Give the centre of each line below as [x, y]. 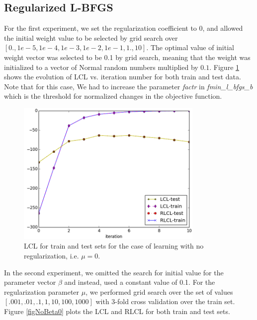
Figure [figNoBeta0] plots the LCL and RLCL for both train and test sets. [117, 311]
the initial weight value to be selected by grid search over [91, 37]
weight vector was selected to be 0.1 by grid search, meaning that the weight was [127, 57]
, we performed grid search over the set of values [159, 291]
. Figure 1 [224, 67]
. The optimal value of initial [190, 47]
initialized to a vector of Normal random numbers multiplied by [101, 67]
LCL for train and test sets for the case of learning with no [114, 246]
